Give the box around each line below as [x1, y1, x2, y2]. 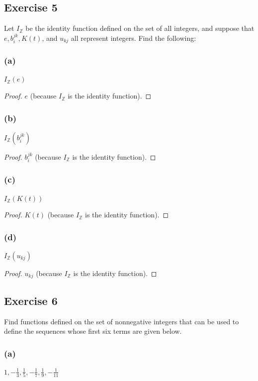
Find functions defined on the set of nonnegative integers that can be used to [4, 316, 239, 326]
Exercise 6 [4, 292, 58, 308]
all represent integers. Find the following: [71, 32, 196, 43]
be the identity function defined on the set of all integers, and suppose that [25, 23, 255, 33]
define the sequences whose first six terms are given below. [4, 326, 182, 336]
